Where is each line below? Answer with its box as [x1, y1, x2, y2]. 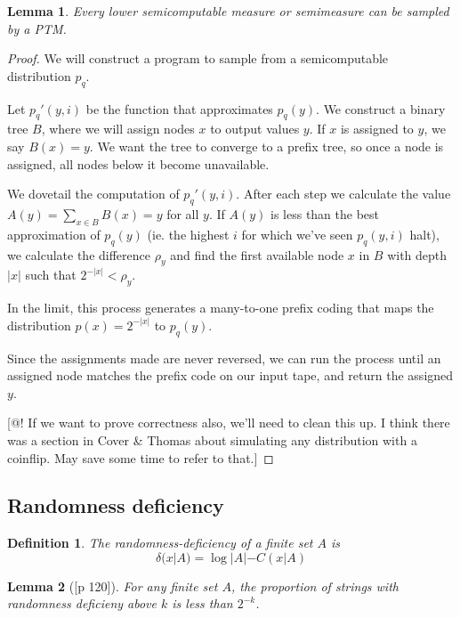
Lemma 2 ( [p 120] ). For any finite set [7, 576, 218, 595]
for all [166, 204, 199, 223]
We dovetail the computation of [7, 184, 180, 203]
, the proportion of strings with [230, 576, 399, 595]
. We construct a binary [316, 99, 446, 118]
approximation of [7, 224, 101, 243]
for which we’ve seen [241, 224, 353, 243]
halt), [409, 224, 440, 243]
